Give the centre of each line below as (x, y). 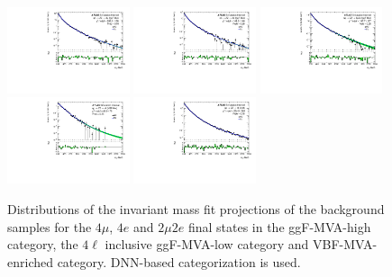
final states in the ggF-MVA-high (279, 226)
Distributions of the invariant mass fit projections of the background (196, 208)
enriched (30, 261)
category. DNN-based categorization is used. (179, 261)
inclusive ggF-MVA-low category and (207, 244)
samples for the (50, 226)
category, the (43, 244)
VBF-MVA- (345, 244)
